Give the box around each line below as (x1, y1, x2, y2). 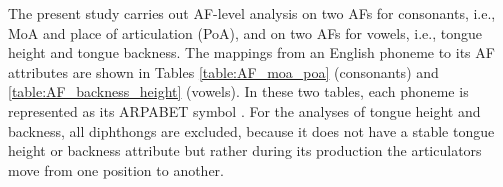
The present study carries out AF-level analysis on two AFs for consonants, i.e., (8, 3, 496, 23)
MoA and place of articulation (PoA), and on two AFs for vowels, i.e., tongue (8, 22, 482, 43)
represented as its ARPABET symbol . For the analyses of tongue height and (8, 100, 481, 121)
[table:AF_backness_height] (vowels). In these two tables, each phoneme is (8, 81, 469, 102)
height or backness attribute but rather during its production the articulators (8, 140, 482, 161)
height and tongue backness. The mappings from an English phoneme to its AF (8, 42, 495, 63)
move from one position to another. (8, 159, 224, 180)
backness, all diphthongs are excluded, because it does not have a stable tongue (8, 120, 495, 141)
